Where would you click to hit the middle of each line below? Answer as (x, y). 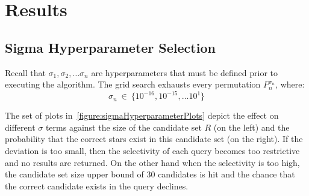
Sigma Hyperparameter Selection (110, 47)
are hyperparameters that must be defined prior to (184, 72)
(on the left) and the (251, 127)
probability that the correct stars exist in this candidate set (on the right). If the (154, 139)
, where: (290, 84)
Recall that (25, 72)
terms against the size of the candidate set (123, 127)
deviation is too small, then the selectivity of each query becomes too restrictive (152, 151)
